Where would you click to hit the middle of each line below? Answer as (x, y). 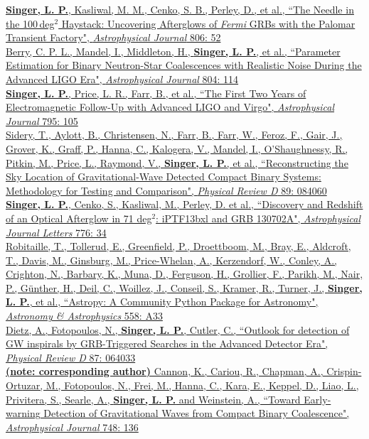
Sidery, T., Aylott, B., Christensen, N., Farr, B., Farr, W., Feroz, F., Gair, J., (174, 135)
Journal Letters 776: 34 (56, 232)
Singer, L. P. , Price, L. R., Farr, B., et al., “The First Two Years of (156, 93)
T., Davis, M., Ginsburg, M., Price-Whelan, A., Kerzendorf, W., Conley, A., (171, 260)
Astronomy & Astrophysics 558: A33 (84, 316)
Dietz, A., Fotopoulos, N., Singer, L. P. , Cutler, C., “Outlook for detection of (178, 329)
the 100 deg (30, 23)
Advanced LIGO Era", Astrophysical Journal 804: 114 (122, 78)
